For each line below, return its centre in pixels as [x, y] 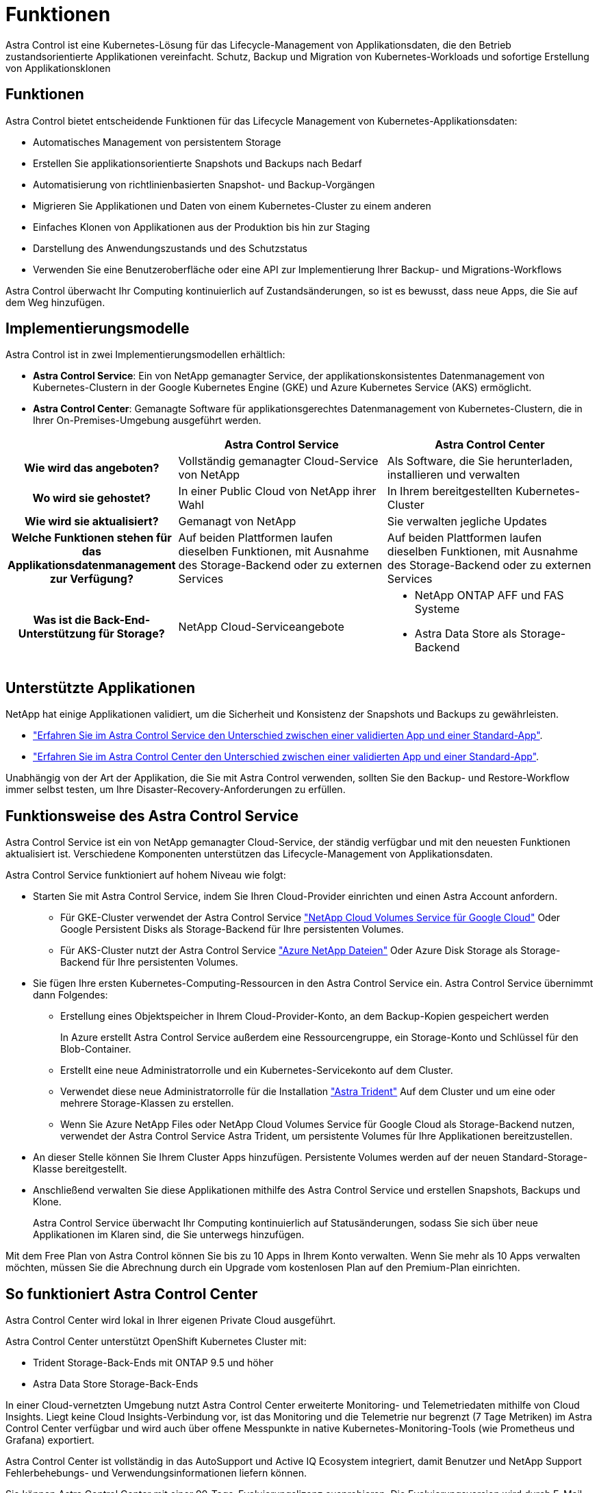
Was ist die [62, 620]
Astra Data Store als [466, 634]
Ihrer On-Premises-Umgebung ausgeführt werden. [147, 421]
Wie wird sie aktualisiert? [91, 522]
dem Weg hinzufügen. [55, 302]
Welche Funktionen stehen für [91, 538]
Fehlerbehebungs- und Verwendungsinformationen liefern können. [156, 1472]
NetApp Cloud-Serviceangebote [261, 627]
